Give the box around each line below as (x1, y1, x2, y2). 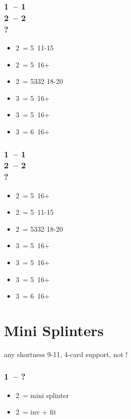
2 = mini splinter (15, 390, 69, 400)
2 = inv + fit (15, 407, 57, 417)
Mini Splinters (4, 320, 104, 341)
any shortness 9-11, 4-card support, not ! (4, 349, 128, 359)
